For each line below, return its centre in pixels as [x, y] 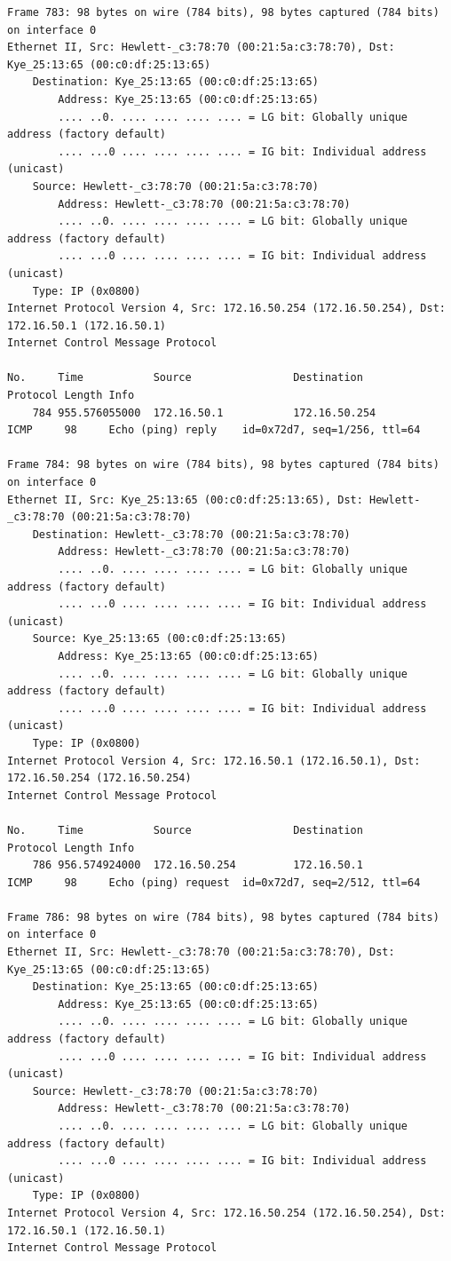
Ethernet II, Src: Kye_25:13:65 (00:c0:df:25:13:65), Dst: [185, 500]
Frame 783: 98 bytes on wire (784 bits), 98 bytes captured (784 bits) [223, 12]
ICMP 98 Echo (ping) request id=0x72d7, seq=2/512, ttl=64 [214, 882]
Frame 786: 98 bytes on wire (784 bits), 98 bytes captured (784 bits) [223, 917]
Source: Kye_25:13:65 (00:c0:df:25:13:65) [159, 639]
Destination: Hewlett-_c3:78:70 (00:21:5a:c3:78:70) [191, 534]
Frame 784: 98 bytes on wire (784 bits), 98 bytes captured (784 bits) [223, 465]
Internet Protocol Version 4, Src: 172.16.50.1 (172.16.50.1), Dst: [214, 761]
